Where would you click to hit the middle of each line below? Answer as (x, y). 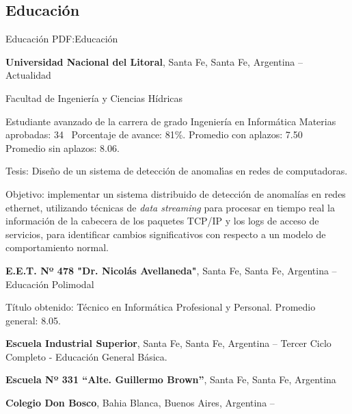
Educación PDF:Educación (62, 39)
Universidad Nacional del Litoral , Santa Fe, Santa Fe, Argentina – (154, 61)
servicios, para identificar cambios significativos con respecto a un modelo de (166, 234)
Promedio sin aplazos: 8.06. (63, 147)
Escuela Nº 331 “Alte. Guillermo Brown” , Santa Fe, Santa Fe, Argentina (171, 379)
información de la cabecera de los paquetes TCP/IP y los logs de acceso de (162, 221)
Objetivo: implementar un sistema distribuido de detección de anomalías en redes (176, 193)
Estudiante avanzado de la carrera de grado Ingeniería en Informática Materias (171, 121)
